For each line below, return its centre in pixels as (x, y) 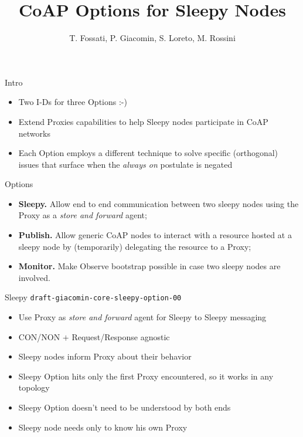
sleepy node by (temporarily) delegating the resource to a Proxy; (135, 246)
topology (34, 387)
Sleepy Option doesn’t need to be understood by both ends (125, 407)
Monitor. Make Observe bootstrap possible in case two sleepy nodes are (149, 266)
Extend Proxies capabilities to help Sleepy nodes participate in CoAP (143, 121)
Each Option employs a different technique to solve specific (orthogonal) (148, 153)
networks (34, 133)
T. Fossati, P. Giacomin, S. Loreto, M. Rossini (152, 38)
